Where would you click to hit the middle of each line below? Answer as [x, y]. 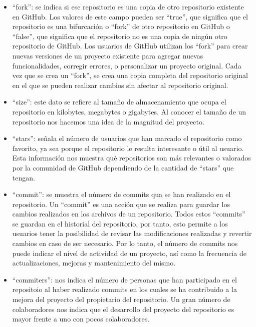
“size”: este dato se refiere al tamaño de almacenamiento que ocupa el [119, 102]
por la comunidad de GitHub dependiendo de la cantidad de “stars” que [123, 167]
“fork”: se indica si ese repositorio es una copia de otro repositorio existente [128, 6]
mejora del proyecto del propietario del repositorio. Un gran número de [121, 299]
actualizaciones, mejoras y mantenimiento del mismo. [94, 263]
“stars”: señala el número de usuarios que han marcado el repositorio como [127, 138]
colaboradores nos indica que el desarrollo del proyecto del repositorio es [123, 309]
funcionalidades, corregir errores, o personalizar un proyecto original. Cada [127, 65]
